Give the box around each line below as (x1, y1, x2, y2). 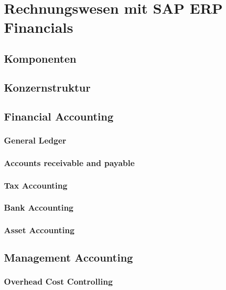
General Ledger (4, 134, 67, 146)
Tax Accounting (4, 179, 68, 191)
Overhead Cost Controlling (4, 275, 113, 287)
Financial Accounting (4, 108, 114, 123)
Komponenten (4, 50, 76, 66)
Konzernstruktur (4, 79, 91, 95)
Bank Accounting (4, 201, 74, 214)
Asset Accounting (4, 224, 75, 236)
